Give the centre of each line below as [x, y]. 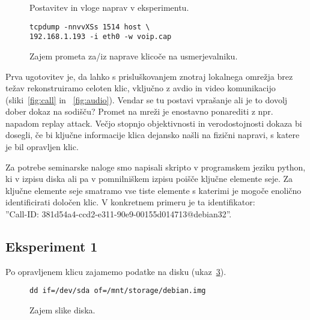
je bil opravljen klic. [42, 147]
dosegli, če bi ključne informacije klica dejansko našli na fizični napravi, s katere [153, 135]
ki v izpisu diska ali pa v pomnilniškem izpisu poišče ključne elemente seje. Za [149, 179]
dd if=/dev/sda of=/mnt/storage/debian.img [118, 291]
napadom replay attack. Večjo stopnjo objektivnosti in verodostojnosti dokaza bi [154, 123]
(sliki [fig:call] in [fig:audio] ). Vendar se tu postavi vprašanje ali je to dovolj [147, 99]
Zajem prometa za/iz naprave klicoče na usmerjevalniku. [134, 56]
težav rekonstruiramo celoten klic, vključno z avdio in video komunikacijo [141, 88]
